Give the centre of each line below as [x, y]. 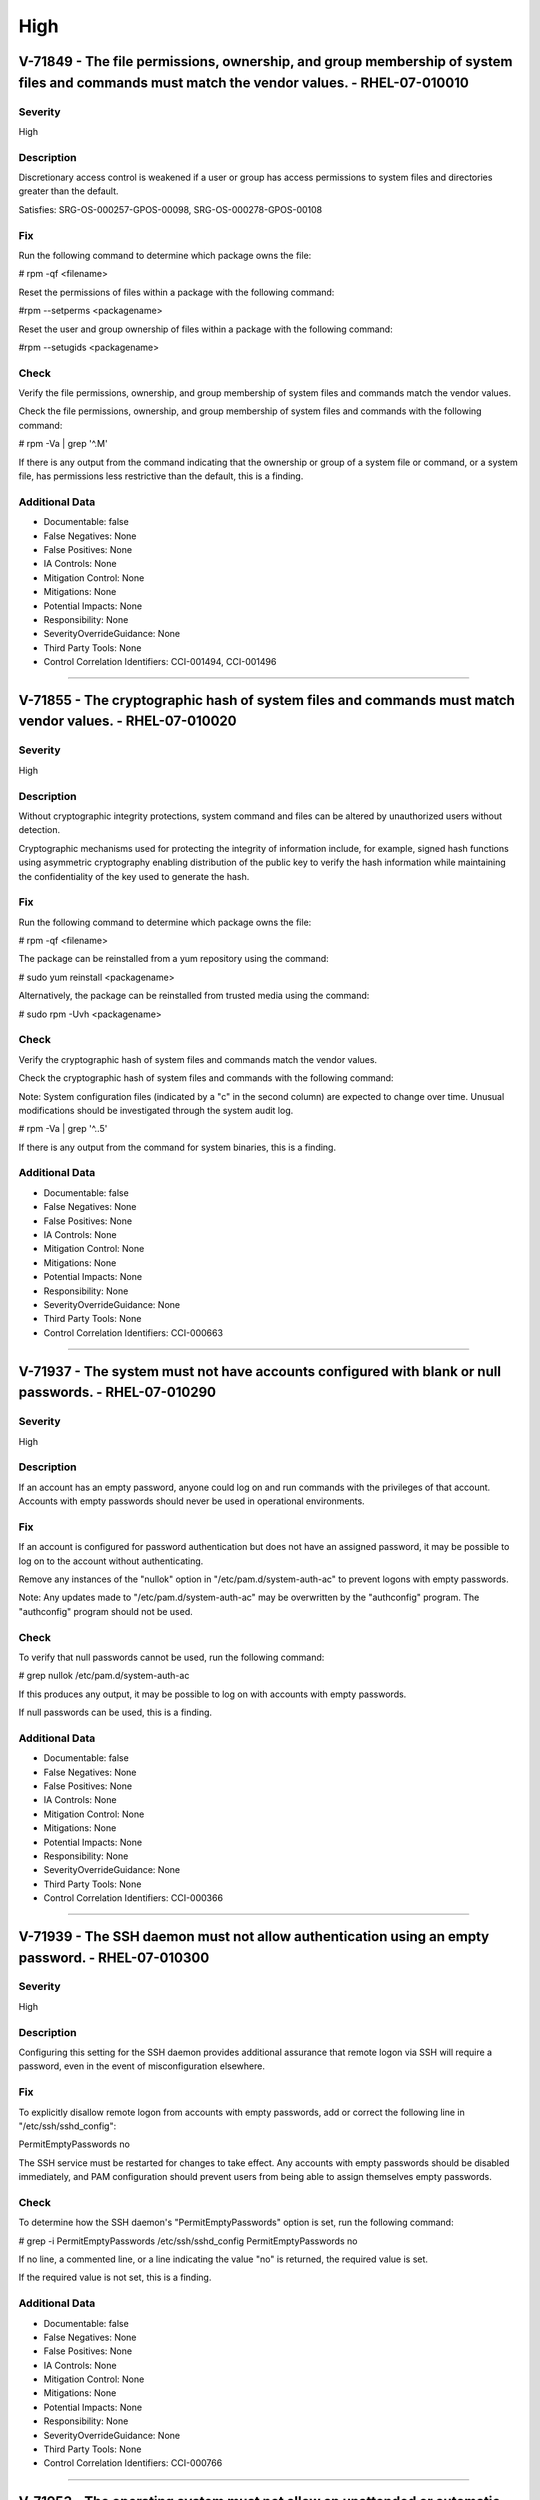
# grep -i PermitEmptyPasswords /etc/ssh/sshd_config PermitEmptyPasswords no [188, 2241]
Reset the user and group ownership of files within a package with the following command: [206, 329]
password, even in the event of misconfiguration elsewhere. [141, 2066]
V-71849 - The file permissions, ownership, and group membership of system [265, 61]
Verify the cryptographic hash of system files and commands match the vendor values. [198, 1059]
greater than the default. [68, 191]
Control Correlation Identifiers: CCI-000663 [133, 1332]
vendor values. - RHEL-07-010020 [127, 721]
